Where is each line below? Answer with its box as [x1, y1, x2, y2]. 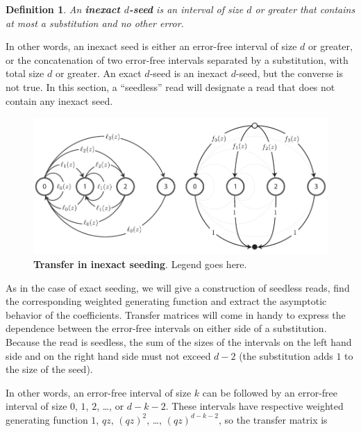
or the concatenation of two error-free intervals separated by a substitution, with [6, 52, 349, 67]
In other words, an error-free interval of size [6, 385, 192, 399]
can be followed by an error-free [202, 385, 338, 399]
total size [6, 66, 44, 81]
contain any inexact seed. [6, 93, 113, 108]
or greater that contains [255, 2, 355, 16]
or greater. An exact [55, 66, 142, 81]
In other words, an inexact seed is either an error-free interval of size [6, 39, 297, 53]
